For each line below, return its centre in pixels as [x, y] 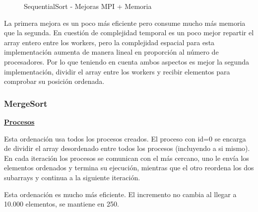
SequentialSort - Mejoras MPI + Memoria [88, 6]
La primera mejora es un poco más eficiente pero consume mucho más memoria [125, 23]
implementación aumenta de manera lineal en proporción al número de [111, 52]
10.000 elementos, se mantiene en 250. [62, 204]
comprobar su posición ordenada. [54, 81]
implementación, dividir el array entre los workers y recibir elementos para [117, 71]
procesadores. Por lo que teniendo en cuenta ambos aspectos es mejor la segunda [127, 61]
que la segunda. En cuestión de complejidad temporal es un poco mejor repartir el [129, 33]
